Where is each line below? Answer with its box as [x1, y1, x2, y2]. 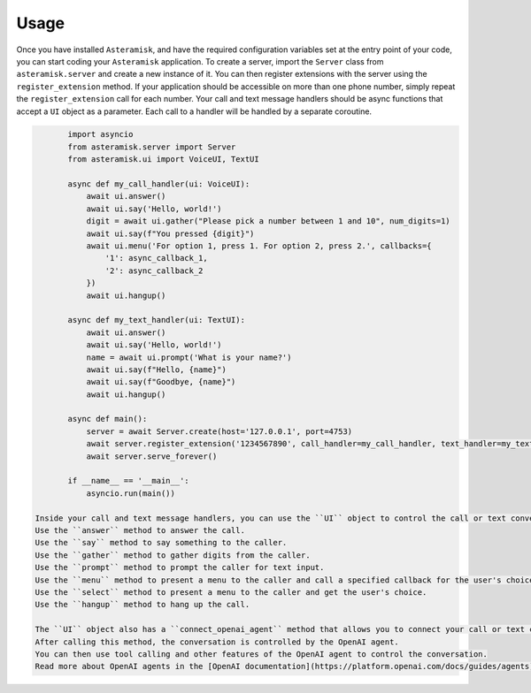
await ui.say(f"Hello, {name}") [86, 364, 227, 375]
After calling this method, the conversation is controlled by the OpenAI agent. [35, 636, 400, 647]
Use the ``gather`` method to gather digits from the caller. [35, 550, 311, 560]
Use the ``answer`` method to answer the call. [35, 525, 245, 535]
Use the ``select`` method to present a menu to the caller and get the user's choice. [35, 587, 427, 597]
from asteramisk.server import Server [67, 141, 236, 152]
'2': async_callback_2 [104, 265, 204, 276]
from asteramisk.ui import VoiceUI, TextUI [67, 155, 260, 164]
